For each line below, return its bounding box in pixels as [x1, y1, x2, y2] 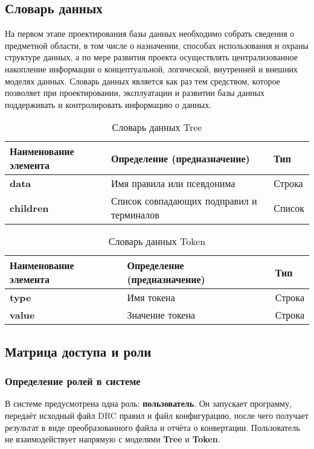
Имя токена [127, 290, 175, 305]
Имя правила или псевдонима [111, 176, 235, 191]
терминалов [111, 208, 159, 222]
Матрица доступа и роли [5, 342, 152, 360]
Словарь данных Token [108, 234, 206, 249]
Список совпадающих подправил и [111, 194, 257, 208]
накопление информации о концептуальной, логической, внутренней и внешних [5, 62, 298, 75]
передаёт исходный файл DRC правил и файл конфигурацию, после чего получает [5, 409, 309, 421]
